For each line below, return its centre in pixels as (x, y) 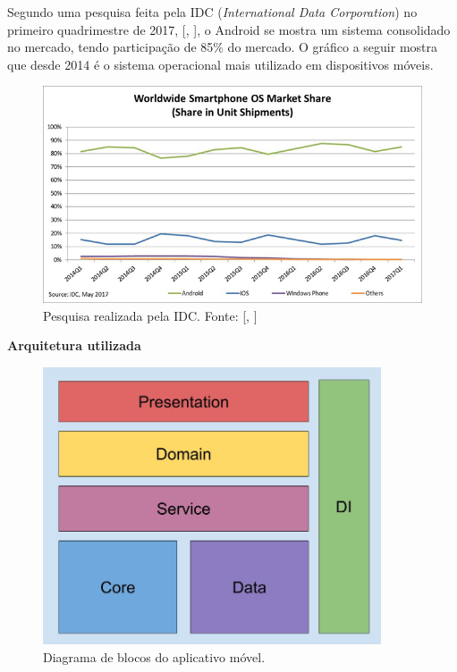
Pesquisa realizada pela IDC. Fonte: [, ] (150, 315)
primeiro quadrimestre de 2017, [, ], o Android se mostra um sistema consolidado (229, 29)
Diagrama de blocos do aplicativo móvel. (154, 656)
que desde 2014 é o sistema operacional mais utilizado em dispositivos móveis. (220, 64)
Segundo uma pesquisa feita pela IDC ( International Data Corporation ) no (212, 12)
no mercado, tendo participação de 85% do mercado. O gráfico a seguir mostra (223, 47)
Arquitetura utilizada (74, 345)
